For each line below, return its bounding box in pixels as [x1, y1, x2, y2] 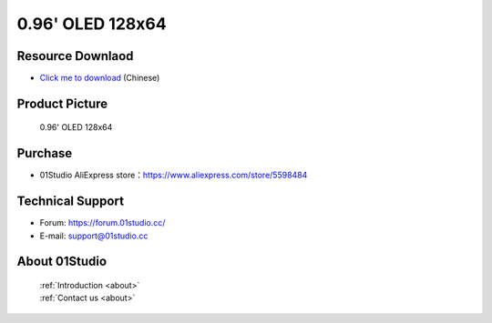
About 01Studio [16, 254, 108, 269]
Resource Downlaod [16, 48, 134, 64]
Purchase [16, 146, 73, 161]
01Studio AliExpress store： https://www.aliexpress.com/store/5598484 [39, 169, 308, 181]
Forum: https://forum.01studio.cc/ [39, 217, 166, 228]
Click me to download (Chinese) [39, 73, 160, 84]
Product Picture [16, 96, 108, 111]
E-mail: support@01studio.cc [39, 230, 149, 241]
